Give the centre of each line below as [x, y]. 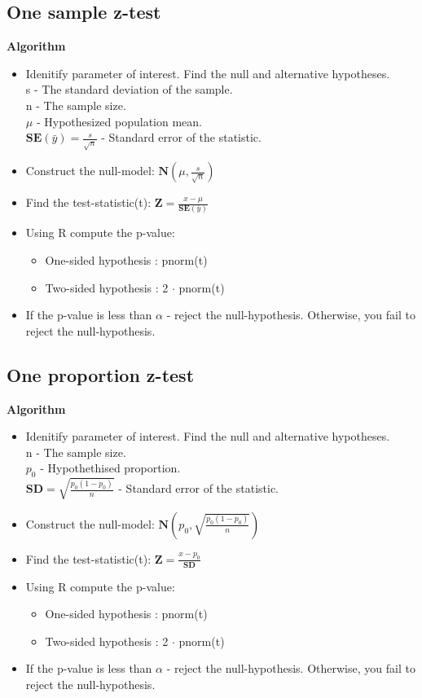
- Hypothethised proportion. [110, 468]
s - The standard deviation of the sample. [129, 89]
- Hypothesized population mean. [119, 121]
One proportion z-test [101, 374]
